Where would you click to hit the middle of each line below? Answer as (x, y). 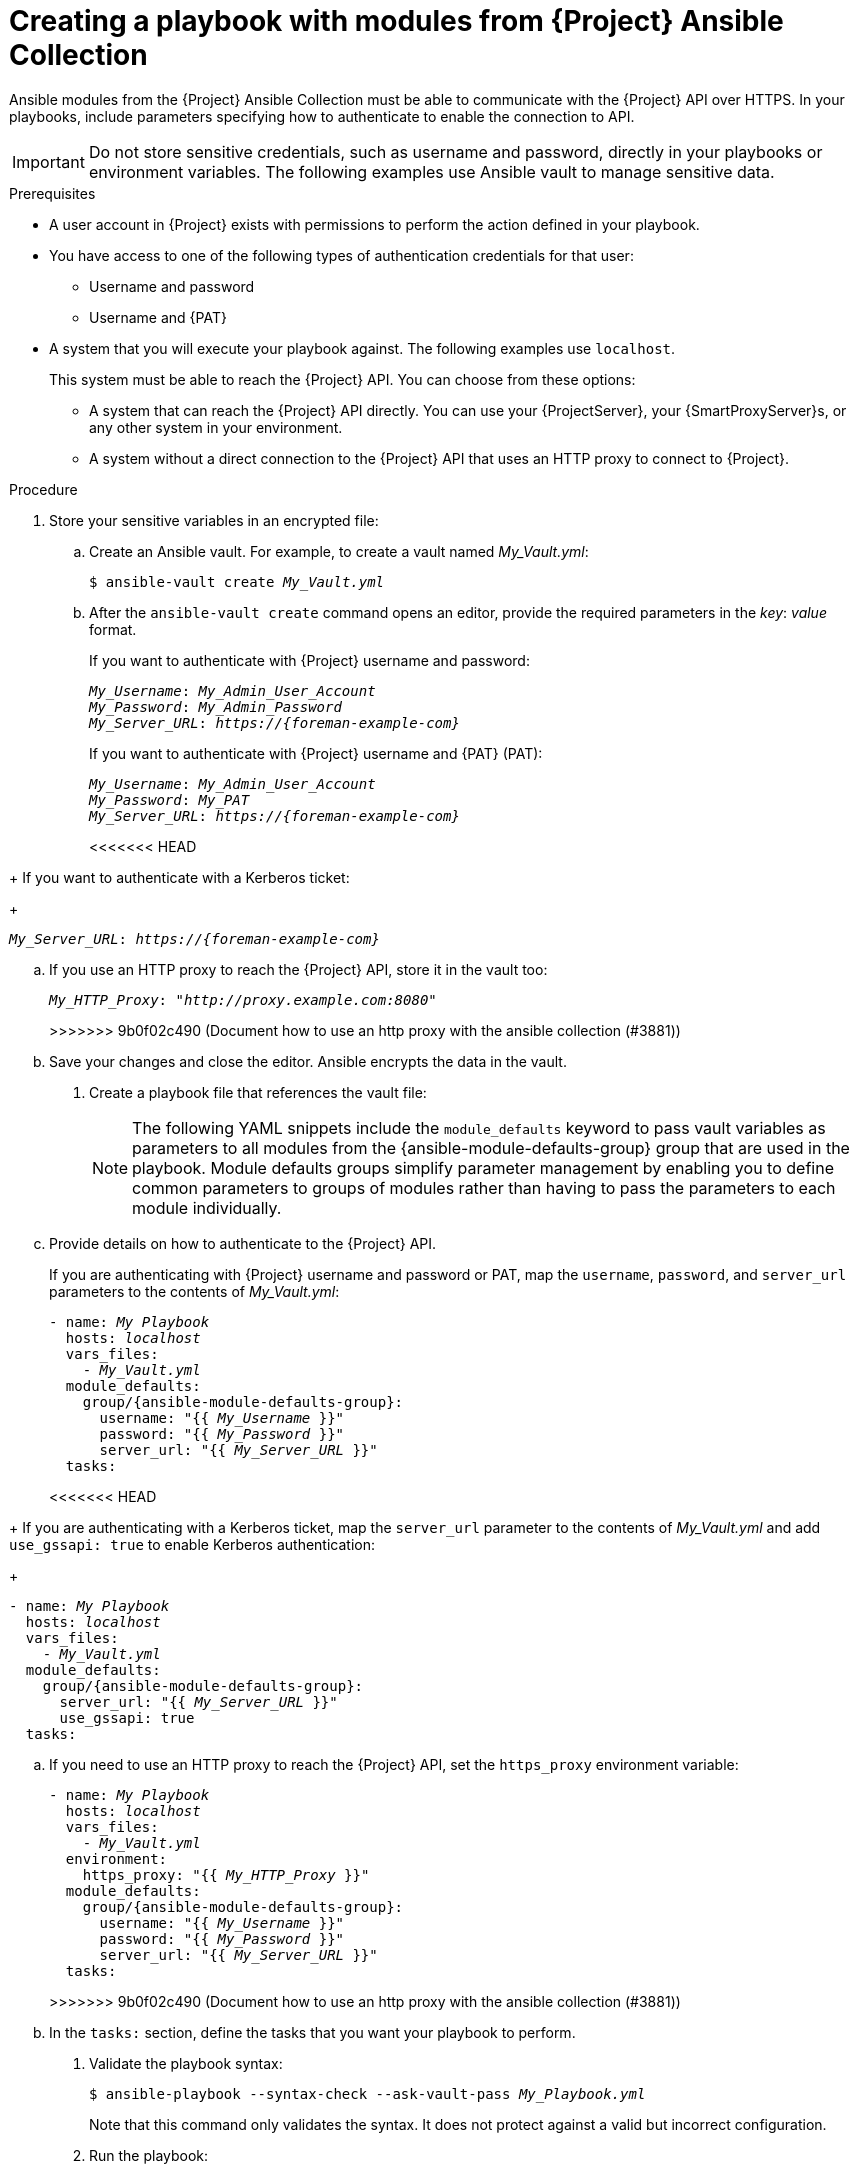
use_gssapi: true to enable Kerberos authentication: (192, 1544)
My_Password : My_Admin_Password (215, 706)
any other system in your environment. (216, 427)
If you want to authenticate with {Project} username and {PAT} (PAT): (316, 753)
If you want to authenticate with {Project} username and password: (309, 660)
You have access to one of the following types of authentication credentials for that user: (341, 255)
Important (48, 161)
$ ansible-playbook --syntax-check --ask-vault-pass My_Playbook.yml (367, 2093)
